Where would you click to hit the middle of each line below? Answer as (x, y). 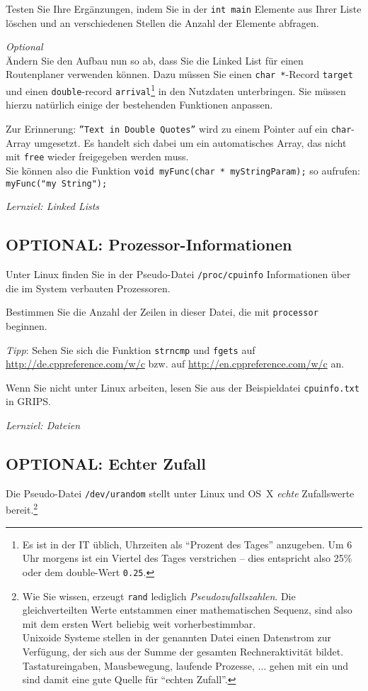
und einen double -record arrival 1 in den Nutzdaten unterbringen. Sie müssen (176, 90)
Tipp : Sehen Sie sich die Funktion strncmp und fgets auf (131, 349)
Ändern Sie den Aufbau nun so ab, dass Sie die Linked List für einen (155, 60)
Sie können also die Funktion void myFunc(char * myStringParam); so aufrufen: (183, 170)
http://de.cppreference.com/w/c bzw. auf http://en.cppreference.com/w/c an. (175, 364)
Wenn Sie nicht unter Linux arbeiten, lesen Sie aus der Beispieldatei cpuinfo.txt (183, 387)
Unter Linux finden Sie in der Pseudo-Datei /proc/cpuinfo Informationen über (178, 274)
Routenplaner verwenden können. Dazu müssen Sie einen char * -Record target (179, 74)
